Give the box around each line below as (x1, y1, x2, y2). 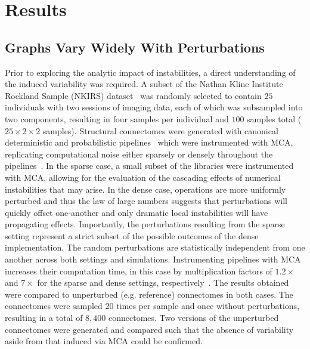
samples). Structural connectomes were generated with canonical (42, 124, 278, 137)
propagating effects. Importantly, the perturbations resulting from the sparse (5, 218, 285, 230)
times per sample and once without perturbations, (116, 299, 300, 312)
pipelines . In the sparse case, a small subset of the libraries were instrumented (5, 159, 294, 172)
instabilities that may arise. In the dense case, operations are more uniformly (5, 183, 286, 195)
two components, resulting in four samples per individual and (5, 112, 229, 125)
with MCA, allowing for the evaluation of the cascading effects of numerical (5, 171, 281, 183)
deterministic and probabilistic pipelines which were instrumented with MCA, (5, 136, 293, 149)
